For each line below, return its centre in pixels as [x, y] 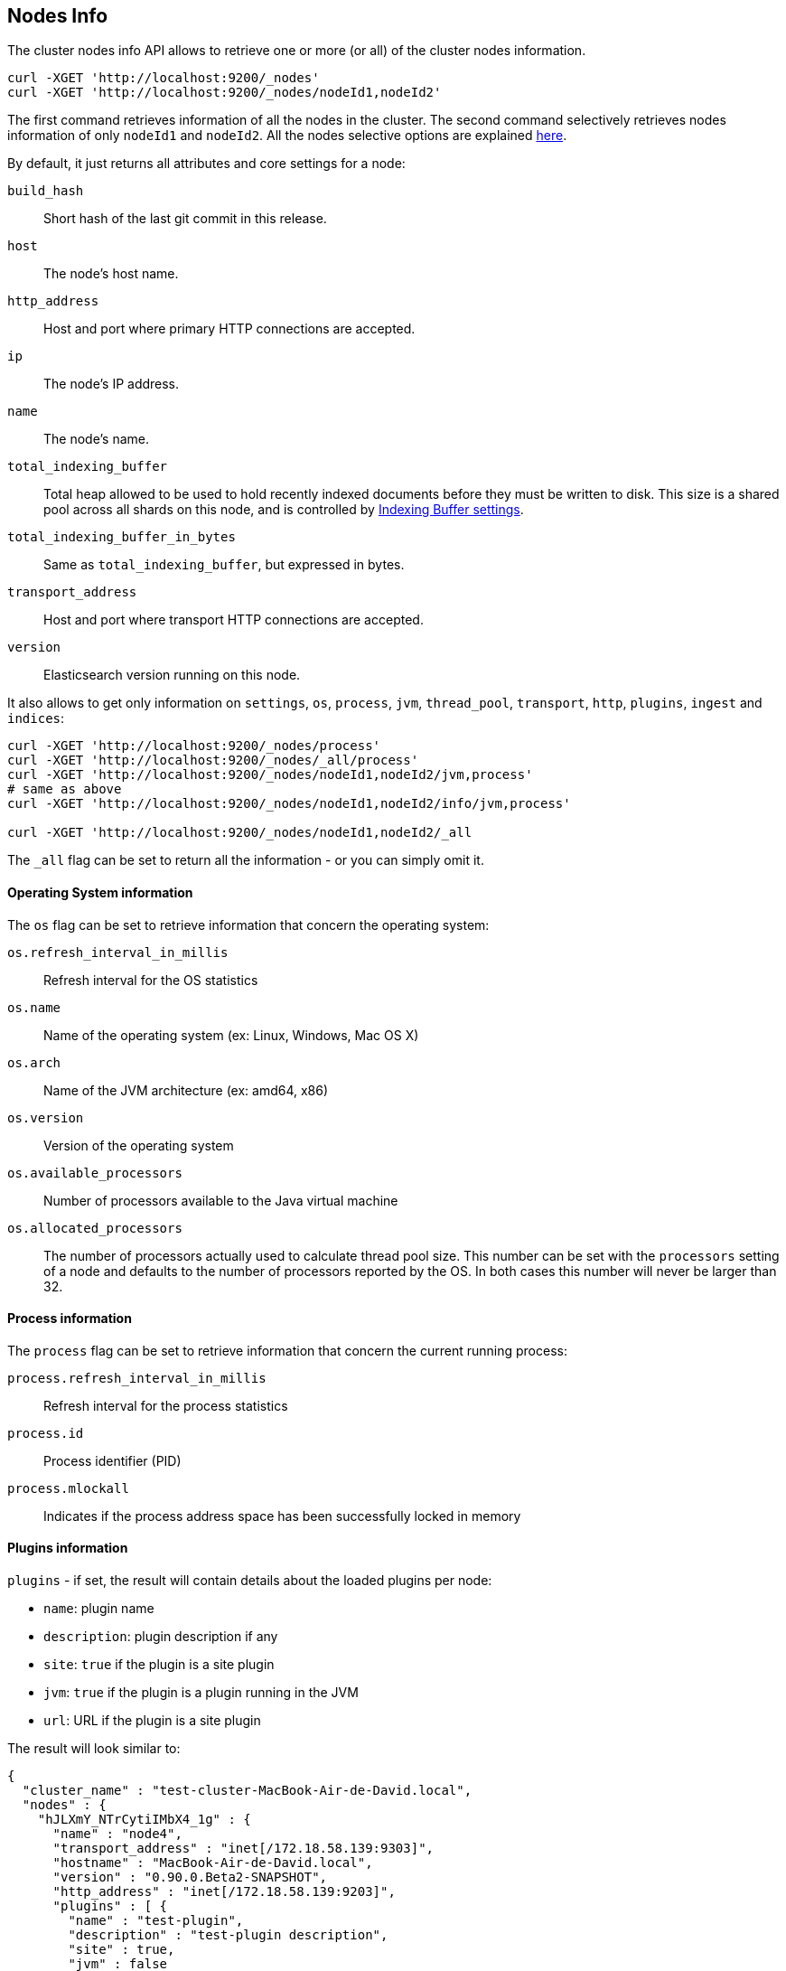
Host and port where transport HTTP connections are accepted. [234, 620]
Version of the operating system [139, 1145]
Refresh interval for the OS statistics [151, 980]
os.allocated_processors [95, 1228]
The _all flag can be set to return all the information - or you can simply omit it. [246, 860]
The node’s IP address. [112, 384]
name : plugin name [99, 1609]
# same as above [65, 789]
